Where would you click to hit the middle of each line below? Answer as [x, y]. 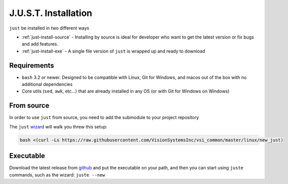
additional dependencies [47, 84]
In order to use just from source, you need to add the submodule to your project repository [104, 117]
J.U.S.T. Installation [51, 13]
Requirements [32, 65]
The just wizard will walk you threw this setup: [58, 126]
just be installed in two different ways [49, 28]
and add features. [40, 44]
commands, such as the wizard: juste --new [57, 174]
